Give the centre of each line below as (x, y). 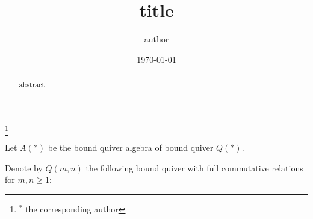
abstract (32, 85)
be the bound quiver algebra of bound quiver (131, 148)
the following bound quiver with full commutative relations (194, 167)
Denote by (24, 167)
